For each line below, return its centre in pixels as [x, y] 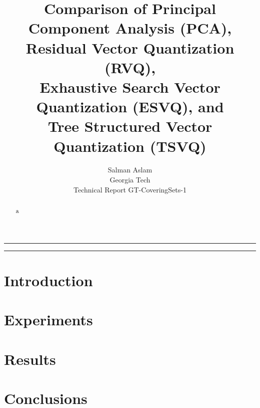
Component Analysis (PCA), [130, 28]
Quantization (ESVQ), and [130, 107]
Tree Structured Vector [130, 126]
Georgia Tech [130, 180]
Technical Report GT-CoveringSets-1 [130, 189]
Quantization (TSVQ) [130, 146]
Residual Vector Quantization [130, 47]
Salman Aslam [130, 170]
